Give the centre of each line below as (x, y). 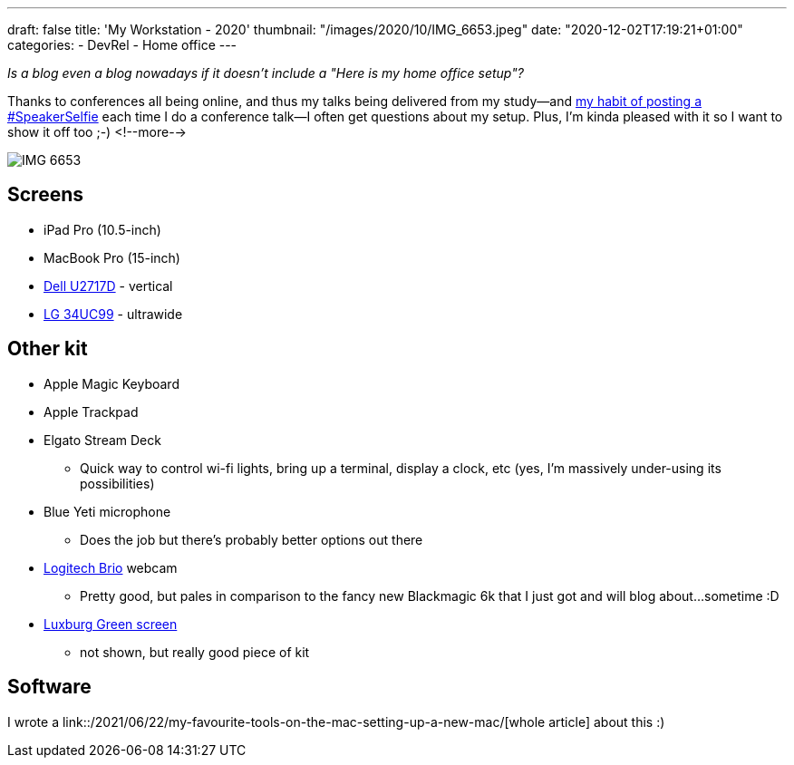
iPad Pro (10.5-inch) (102, 229)
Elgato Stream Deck (102, 440)
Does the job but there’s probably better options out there (252, 539)
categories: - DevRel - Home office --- (122, 45)
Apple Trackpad (91, 412)
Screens (45, 195)
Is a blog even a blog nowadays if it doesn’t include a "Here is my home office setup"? (266, 73)
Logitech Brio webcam (111, 567)
